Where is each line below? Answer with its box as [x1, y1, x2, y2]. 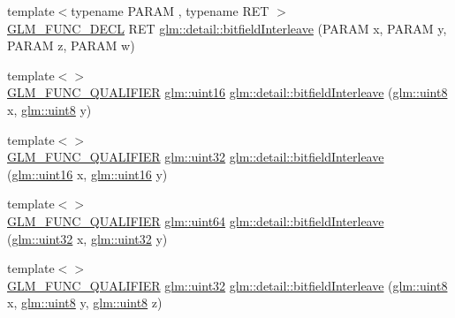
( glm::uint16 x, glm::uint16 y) [7, 164, 168, 183]
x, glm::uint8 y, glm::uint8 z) [7, 293, 163, 312]
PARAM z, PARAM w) [7, 36, 135, 55]
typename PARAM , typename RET [71, 2, 269, 19]
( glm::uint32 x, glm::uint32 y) [7, 229, 168, 247]
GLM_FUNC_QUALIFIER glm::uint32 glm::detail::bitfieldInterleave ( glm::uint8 [7, 276, 448, 294]
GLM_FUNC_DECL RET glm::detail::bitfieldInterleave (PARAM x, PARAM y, [7, 19, 447, 37]
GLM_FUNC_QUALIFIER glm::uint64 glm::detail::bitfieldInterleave [7, 211, 384, 230]
